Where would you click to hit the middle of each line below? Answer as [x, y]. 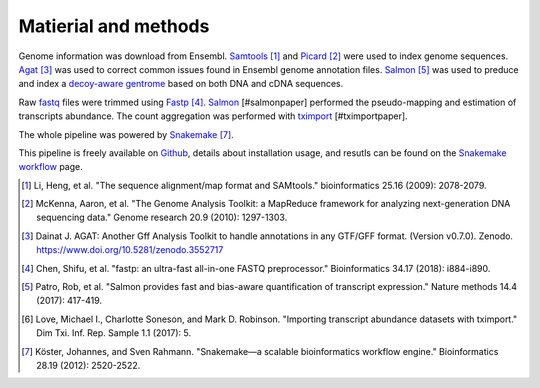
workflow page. [51, 167]
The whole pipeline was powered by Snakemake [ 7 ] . [126, 134]
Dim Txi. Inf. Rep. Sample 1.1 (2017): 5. [114, 333]
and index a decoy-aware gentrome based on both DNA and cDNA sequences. [181, 84]
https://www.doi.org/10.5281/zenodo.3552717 [130, 250]
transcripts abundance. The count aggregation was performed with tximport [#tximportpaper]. [213, 116]
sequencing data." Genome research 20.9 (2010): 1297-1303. [162, 217]
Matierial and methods [114, 26]
